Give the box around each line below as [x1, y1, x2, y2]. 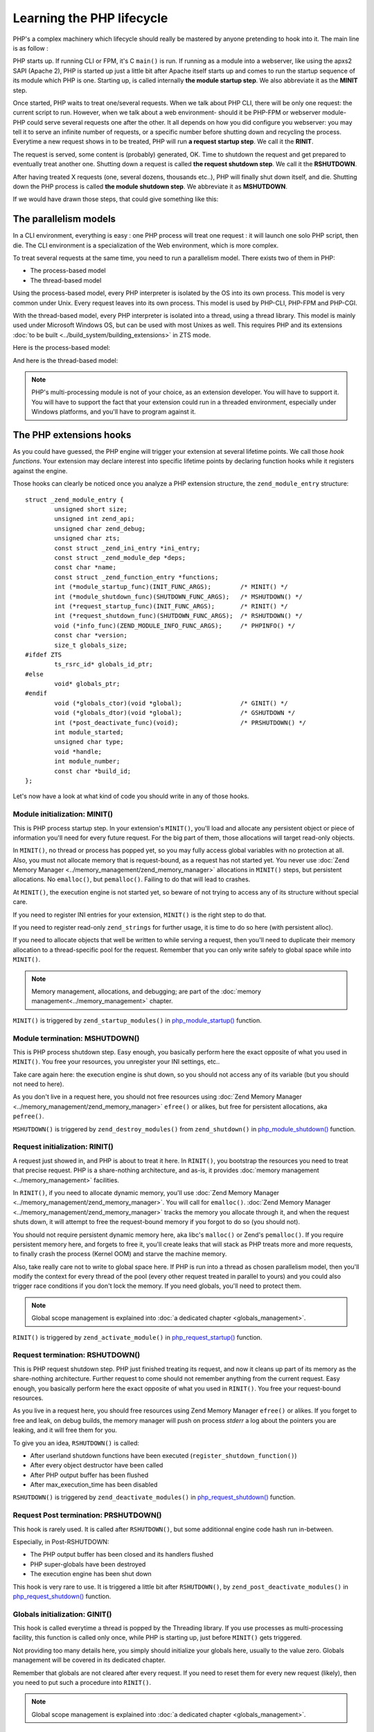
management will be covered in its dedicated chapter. [12, 1656, 166, 1664]
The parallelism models [12, 213, 116, 225]
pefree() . [12, 1112, 44, 1120]
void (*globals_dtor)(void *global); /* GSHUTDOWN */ [54, 709, 296, 717]
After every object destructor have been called [30, 1461, 163, 1469]
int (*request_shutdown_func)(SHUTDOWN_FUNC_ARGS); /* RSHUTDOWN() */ [54, 612, 303, 620]
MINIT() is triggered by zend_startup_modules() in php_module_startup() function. [12, 1016, 262, 1025]
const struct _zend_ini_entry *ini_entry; [54, 544, 201, 552]
